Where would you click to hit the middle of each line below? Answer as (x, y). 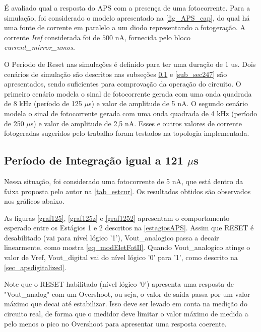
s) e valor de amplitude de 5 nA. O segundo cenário (168, 103)
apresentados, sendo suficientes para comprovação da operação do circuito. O (123, 84)
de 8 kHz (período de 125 (43, 103)
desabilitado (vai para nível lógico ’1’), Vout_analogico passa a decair (112, 237)
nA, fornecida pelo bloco (153, 37)
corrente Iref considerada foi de (52, 37)
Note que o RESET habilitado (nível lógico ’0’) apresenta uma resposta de (119, 284)
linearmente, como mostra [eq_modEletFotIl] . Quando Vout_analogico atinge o (127, 247)
